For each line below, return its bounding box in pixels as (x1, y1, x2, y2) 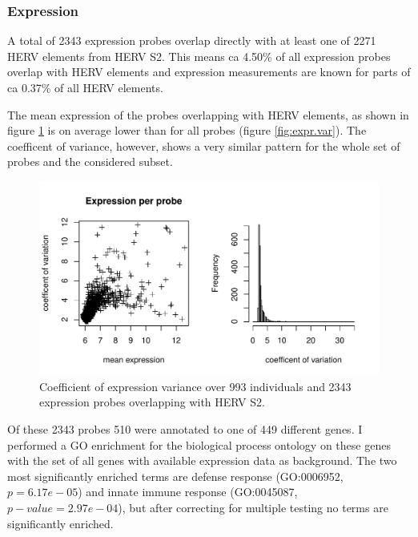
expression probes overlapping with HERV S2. (39, 394, 265, 410)
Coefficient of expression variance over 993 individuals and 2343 (39, 378, 352, 394)
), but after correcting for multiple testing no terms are (118, 499, 388, 515)
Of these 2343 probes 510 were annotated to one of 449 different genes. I (7, 420, 363, 437)
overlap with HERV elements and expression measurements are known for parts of (7, 63, 411, 80)
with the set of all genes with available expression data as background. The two (7, 452, 397, 469)
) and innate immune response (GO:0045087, (78, 483, 298, 500)
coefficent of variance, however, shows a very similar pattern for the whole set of (7, 137, 400, 154)
